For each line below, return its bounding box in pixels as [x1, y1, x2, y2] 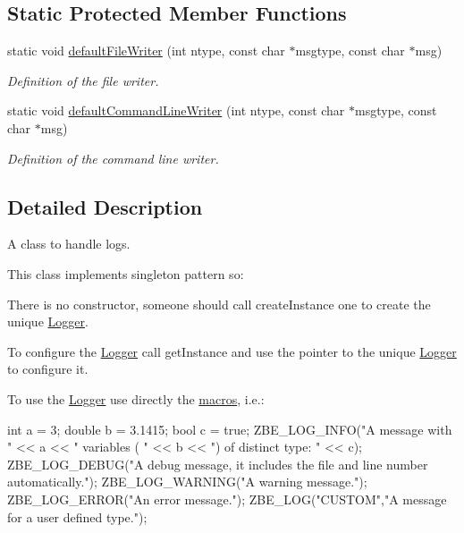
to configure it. [7, 360, 89, 378]
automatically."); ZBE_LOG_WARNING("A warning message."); [7, 472, 367, 491]
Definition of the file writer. [7, 71, 159, 89]
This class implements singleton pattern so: [7, 264, 244, 283]
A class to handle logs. [7, 234, 131, 253]
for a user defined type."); [7, 507, 148, 526]
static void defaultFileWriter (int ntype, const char [7, 41, 285, 60]
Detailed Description [7, 192, 203, 220]
